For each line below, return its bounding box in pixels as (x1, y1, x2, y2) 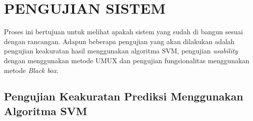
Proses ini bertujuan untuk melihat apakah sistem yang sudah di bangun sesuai (4, 26, 243, 37)
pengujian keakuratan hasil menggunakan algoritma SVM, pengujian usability (4, 46, 238, 56)
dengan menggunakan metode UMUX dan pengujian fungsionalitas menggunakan (4, 55, 250, 65)
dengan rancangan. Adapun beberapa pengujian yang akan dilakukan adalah (4, 36, 235, 46)
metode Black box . (4, 65, 59, 75)
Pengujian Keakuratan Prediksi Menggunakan (4, 89, 243, 104)
